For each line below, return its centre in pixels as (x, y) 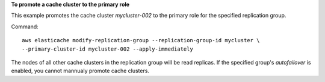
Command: (25, 27)
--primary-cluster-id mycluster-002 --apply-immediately (108, 49)
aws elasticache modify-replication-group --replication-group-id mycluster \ (141, 40)
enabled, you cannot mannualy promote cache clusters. (80, 71)
